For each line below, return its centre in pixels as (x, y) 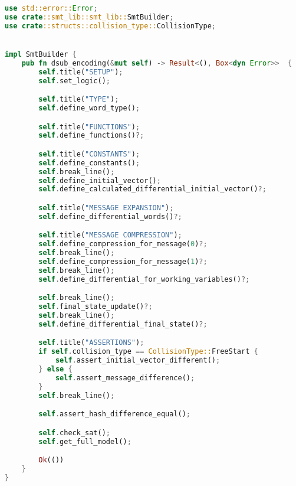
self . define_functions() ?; (91, 136)
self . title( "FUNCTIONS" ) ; (89, 127)
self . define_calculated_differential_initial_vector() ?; (152, 189)
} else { (55, 369)
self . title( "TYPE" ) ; (79, 100)
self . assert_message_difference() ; (125, 378)
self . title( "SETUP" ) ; (81, 72)
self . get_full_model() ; (85, 441)
